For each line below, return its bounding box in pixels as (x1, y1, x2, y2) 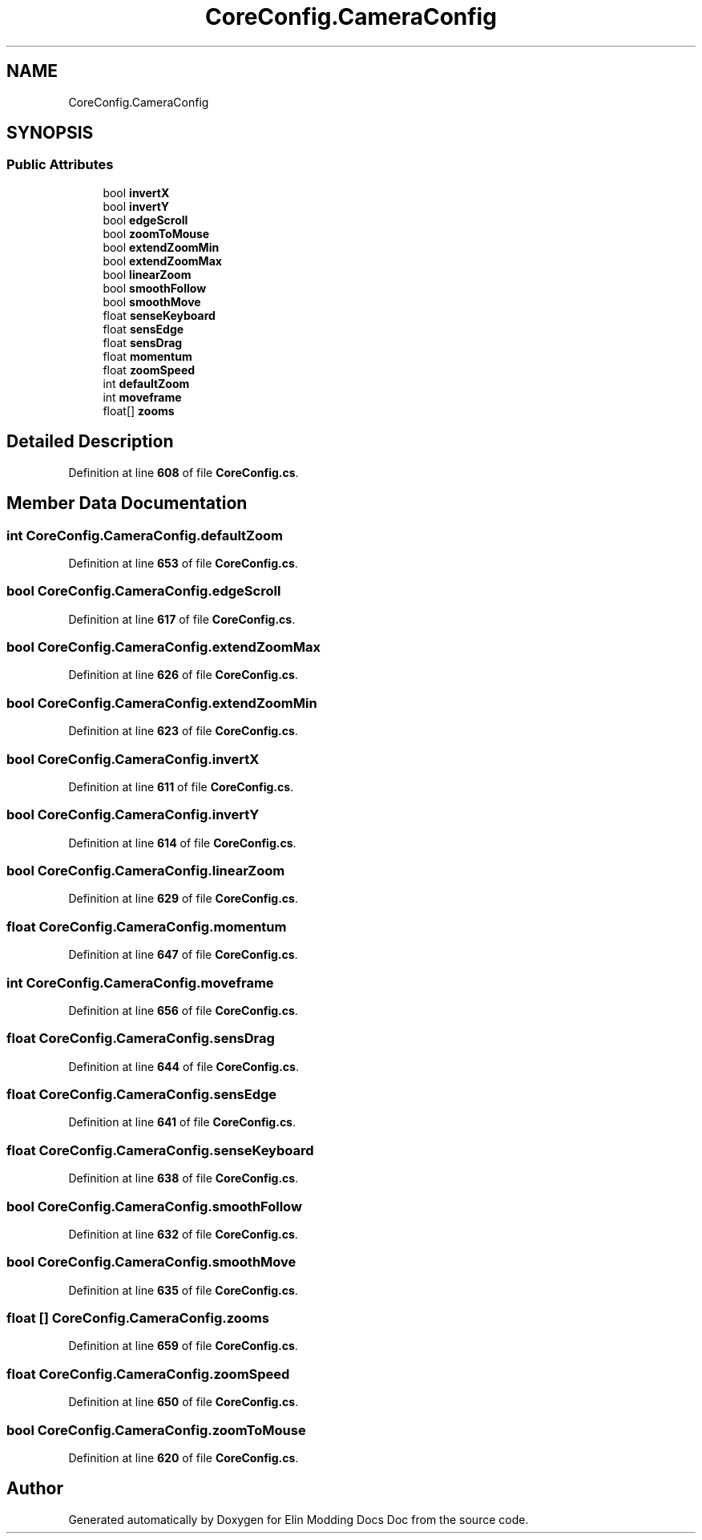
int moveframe (103, 390, 182, 404)
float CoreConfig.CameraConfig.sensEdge (6, 1086, 277, 1102)
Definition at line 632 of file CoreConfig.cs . (68, 1227, 298, 1241)
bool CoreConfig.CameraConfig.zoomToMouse (6, 1421, 306, 1438)
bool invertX (103, 185, 170, 200)
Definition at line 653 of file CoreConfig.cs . (68, 556, 298, 570)
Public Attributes (6, 156, 114, 173)
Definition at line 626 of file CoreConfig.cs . (68, 668, 298, 682)
